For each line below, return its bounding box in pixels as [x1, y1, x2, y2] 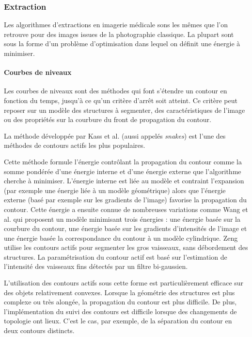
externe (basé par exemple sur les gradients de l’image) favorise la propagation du [4, 195, 247, 205]
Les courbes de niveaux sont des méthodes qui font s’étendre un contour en [4, 86, 227, 96]
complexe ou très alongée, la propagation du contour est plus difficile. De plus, [4, 297, 237, 307]
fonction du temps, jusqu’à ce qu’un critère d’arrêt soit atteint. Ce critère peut [4, 95, 237, 105]
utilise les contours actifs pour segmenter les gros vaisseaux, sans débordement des [4, 242, 248, 252]
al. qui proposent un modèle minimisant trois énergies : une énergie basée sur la [4, 213, 240, 224]
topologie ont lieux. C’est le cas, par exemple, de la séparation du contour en [4, 316, 232, 326]
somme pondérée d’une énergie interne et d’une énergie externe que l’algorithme [4, 166, 241, 176]
